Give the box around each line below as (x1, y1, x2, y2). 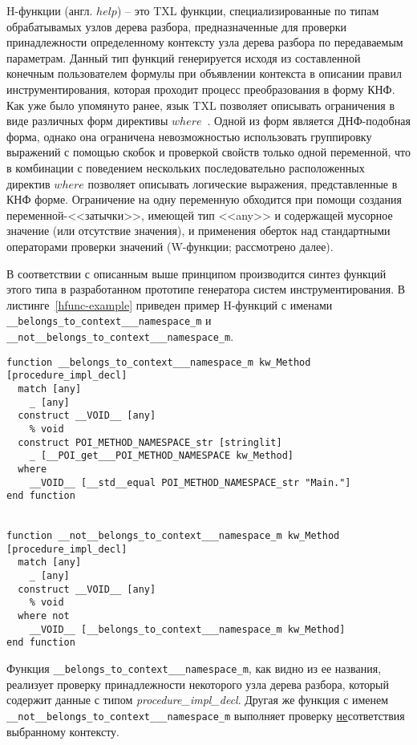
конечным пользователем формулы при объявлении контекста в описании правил (6, 65, 402, 82)
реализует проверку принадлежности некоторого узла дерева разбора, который (6, 675, 389, 692)
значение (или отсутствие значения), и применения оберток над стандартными (6, 222, 391, 239)
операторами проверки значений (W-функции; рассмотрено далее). (6, 237, 334, 254)
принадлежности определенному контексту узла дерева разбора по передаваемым (6, 34, 403, 51)
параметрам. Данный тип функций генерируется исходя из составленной (6, 49, 361, 66)
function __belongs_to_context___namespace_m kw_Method (6, 356, 311, 368)
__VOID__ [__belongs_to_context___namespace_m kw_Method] (29, 623, 346, 635)
